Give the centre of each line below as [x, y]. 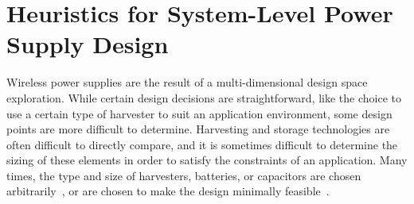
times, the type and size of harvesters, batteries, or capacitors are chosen [184, 175]
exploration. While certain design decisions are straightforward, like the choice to [204, 97]
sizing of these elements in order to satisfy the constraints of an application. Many [207, 160]
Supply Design [88, 44]
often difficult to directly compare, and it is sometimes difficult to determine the [202, 144]
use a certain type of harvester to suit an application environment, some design [199, 113]
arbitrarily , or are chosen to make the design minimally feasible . [168, 191]
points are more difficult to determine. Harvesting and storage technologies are [198, 129]
